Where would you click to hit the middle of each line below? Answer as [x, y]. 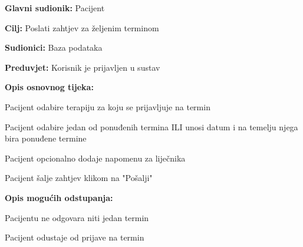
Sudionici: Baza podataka [54, 47]
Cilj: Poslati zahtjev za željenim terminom [82, 27]
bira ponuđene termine [46, 138]
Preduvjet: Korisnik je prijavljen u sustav [83, 67]
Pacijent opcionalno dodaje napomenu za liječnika [95, 158]
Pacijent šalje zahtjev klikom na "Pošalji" [79, 178]
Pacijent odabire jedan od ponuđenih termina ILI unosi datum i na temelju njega [151, 126]
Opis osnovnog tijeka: [49, 87]
